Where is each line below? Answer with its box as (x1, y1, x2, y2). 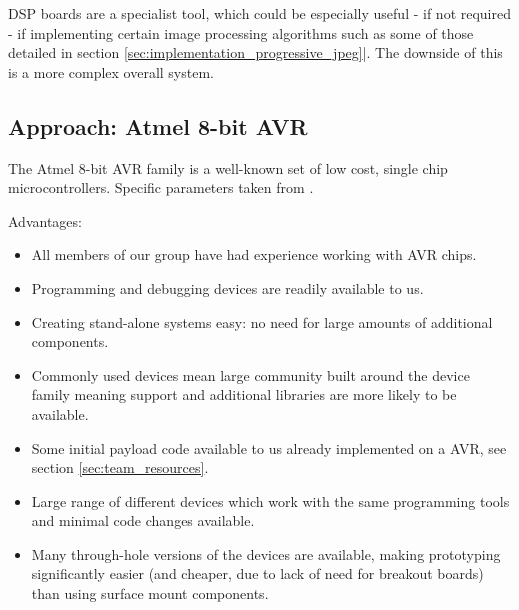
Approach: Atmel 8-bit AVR (8, 110, 308, 141)
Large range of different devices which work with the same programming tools (31, 490, 510, 511)
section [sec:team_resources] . (31, 457, 209, 478)
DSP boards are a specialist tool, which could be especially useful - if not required (8, 3, 512, 23)
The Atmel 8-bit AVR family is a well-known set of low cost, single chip (8, 157, 448, 178)
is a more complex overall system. (8, 61, 214, 82)
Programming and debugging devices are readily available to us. (31, 277, 424, 298)
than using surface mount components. (31, 583, 269, 604)
